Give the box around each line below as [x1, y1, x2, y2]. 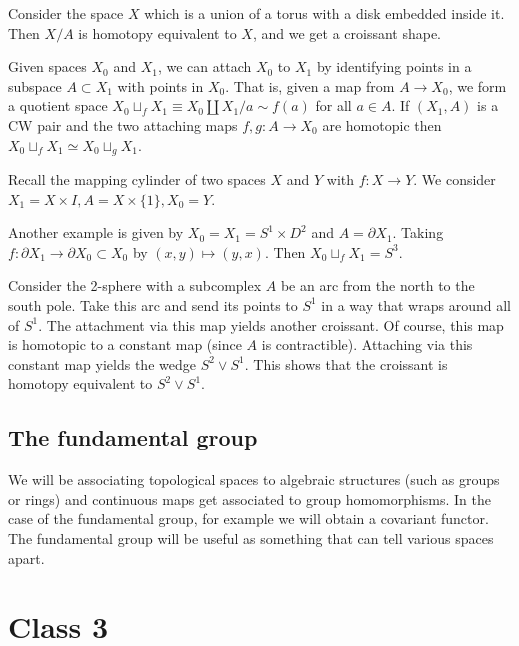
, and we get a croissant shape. [252, 22, 442, 43]
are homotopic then [322, 114, 442, 135]
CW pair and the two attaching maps [8, 114, 238, 135]
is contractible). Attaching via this [261, 334, 473, 355]
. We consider [413, 169, 496, 190]
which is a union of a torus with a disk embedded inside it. [144, 3, 505, 23]
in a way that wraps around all [321, 294, 511, 315]
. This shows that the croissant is [244, 353, 448, 374]
